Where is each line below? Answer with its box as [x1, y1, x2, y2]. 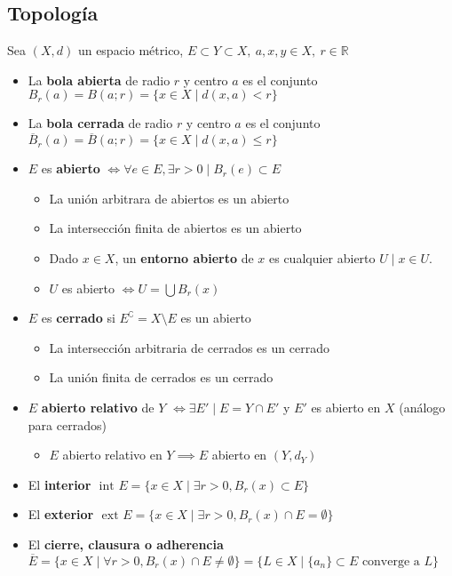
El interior [28, 475, 91, 493]
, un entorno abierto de [115, 248, 254, 267]
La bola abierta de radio [28, 70, 170, 89]
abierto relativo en [62, 445, 163, 464]
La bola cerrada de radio [28, 114, 173, 132]
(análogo [399, 397, 446, 416]
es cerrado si [41, 308, 115, 327]
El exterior [28, 505, 94, 524]
